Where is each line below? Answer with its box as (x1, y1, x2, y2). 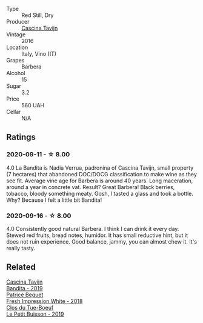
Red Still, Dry (21, 12, 54, 19)
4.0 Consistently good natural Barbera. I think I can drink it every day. (6, 225, 179, 232)
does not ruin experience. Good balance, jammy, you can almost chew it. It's (6, 238, 198, 245)
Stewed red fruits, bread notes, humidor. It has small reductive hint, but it (6, 231, 188, 239)
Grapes (6, 57, 25, 64)
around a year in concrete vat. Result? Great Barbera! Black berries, (6, 183, 175, 190)
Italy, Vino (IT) (21, 50, 56, 57)
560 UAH (21, 102, 44, 108)
